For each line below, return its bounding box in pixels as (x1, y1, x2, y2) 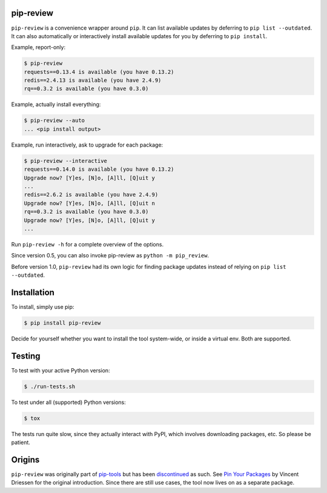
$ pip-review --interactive (24, 157, 107, 164)
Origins (11, 454, 40, 465)
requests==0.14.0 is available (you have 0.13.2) (24, 166, 174, 173)
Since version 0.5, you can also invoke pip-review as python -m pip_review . (11, 252, 209, 259)
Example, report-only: (11, 44, 66, 51)
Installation (11, 287, 54, 297)
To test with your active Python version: (11, 366, 110, 374)
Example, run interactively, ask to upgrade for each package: (11, 141, 163, 148)
